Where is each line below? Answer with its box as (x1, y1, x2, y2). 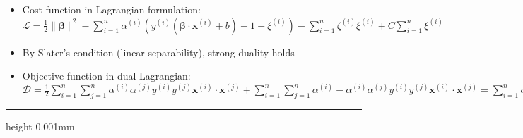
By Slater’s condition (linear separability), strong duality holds (22, 44, 295, 59)
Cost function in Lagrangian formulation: (22, 2, 201, 16)
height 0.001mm (6, 119, 75, 134)
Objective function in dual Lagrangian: (22, 68, 191, 83)
